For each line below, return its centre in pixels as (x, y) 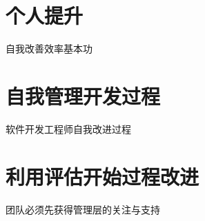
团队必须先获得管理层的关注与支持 (83, 209)
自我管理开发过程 (83, 95)
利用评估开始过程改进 (102, 176)
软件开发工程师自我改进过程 (68, 128)
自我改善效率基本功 (49, 49)
